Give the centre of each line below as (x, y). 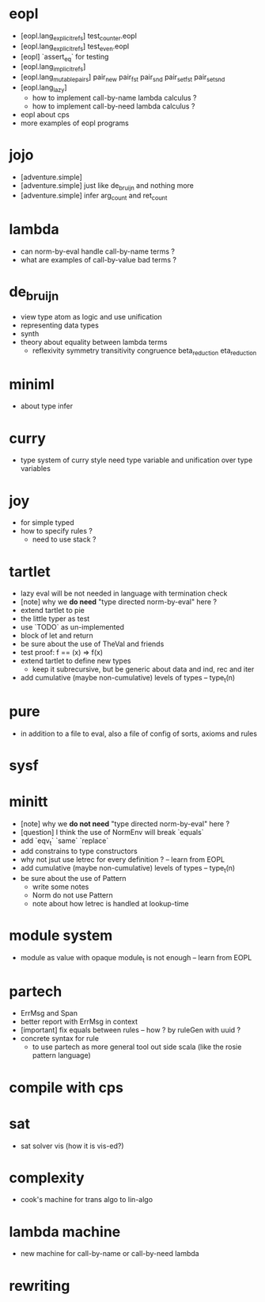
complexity (47, 1178)
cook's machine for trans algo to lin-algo (87, 1200)
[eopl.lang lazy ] (44, 88)
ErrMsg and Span (49, 1013)
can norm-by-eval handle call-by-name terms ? (97, 251)
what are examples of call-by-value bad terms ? (98, 260)
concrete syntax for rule (60, 1039)
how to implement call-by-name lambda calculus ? (114, 98)
